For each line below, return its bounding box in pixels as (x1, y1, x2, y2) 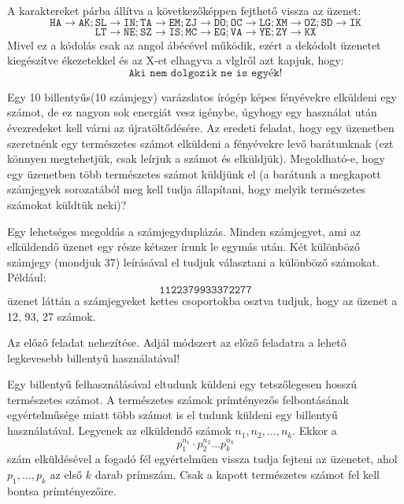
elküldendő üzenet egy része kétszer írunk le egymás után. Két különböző (7, 238, 360, 255)
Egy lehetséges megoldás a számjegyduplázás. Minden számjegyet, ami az (7, 223, 361, 239)
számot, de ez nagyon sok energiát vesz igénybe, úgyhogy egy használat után (7, 104, 377, 120)
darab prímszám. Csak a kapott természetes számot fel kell (95, 465, 380, 482)
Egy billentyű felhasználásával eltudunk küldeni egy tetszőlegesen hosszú (7, 376, 357, 392)
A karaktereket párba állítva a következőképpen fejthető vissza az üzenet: (7, 2, 361, 18)
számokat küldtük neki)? (7, 196, 127, 212)
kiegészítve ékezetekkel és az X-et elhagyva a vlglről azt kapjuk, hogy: (7, 52, 344, 68)
